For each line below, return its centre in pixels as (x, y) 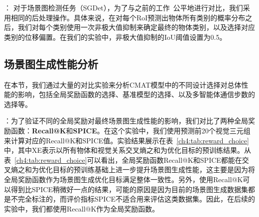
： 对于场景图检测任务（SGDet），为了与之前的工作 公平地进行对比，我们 (124, 7)
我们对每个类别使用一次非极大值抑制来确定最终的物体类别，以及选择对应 (136, 27)
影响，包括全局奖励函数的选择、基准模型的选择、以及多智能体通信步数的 (136, 94)
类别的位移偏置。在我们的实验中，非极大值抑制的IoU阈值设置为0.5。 (115, 37)
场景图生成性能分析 (51, 63)
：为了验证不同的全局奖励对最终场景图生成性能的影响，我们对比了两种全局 (126, 121)
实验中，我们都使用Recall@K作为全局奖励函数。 (82, 208)
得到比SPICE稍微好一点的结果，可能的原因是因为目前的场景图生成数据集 (129, 189)
